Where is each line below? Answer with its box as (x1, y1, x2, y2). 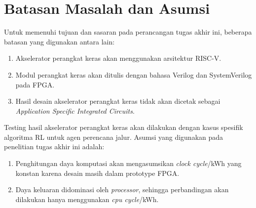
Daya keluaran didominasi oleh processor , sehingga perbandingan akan (15, 184, 229, 195)
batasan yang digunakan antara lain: (4, 36, 115, 46)
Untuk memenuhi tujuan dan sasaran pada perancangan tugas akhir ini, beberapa (4, 27, 252, 37)
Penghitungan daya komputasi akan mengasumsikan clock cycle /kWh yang (15, 158, 242, 168)
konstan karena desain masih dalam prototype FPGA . (15, 167, 180, 178)
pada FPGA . (15, 79, 55, 89)
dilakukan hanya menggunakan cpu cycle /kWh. (15, 194, 159, 204)
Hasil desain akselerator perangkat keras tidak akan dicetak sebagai (15, 96, 220, 106)
